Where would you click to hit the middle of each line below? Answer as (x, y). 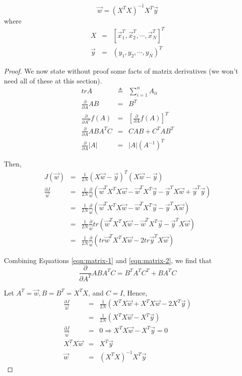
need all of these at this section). (53, 80)
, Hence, (135, 292)
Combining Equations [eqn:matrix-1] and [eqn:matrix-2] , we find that (108, 260)
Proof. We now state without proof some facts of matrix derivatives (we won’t (121, 71)
